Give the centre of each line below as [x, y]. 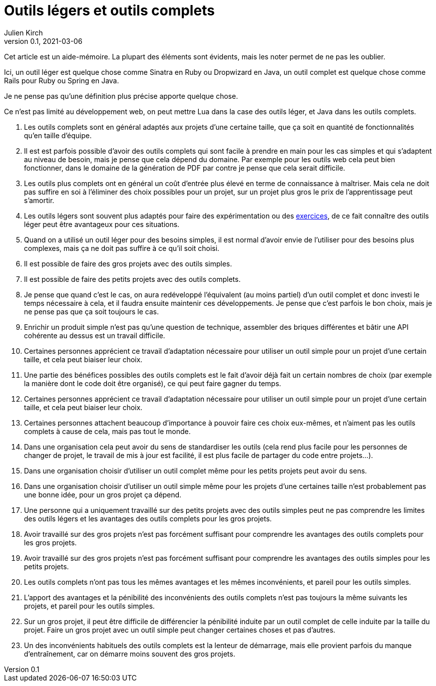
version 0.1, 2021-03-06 [43, 41]
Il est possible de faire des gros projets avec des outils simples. [128, 263]
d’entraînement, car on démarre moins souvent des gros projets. [130, 654]
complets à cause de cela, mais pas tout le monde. [107, 431]
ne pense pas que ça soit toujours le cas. [92, 311]
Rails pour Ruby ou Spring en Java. [62, 80]
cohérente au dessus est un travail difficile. [95, 335]
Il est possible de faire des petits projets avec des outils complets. [132, 279]
